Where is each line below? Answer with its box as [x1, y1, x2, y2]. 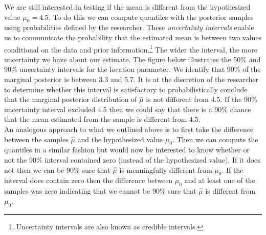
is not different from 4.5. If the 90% [146, 94, 257, 105]
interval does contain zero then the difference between [4, 175, 173, 186]
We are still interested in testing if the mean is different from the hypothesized [4, 2, 251, 12]
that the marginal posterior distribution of [4, 94, 137, 105]
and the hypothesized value [77, 134, 163, 144]
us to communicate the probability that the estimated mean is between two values [4, 32, 262, 42]
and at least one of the [184, 175, 255, 186]
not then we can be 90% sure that [4, 164, 110, 175]
